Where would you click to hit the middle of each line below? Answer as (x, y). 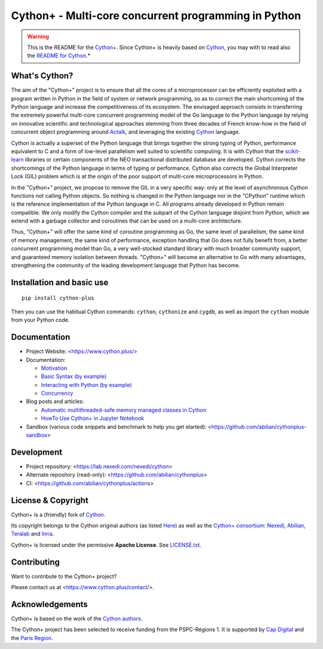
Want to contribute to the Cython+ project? (64, 576)
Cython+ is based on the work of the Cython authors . (77, 618)
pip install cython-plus (58, 298)
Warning (38, 36)
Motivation (54, 368)
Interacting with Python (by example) (86, 385)
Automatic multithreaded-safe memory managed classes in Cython (124, 410)
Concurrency (57, 393)
